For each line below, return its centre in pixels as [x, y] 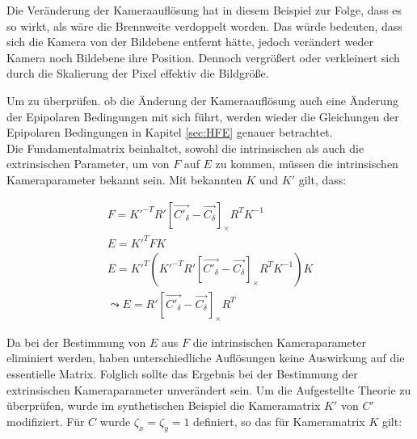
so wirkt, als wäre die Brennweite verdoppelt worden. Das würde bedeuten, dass [204, 25]
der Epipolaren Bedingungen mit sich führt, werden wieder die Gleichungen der [203, 116]
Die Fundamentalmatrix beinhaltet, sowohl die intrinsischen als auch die [185, 148]
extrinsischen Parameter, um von [88, 164]
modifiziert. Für [46, 421]
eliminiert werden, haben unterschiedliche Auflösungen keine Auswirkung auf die [206, 358]
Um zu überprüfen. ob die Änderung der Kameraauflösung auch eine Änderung [202, 100]
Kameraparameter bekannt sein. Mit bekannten [124, 179]
